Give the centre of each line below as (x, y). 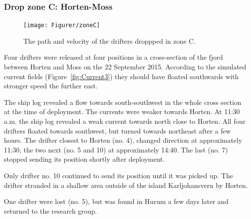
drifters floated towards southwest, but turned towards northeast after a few (117, 130)
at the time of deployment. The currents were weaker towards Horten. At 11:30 (122, 111)
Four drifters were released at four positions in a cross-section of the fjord (114, 57)
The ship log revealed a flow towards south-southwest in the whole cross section (123, 102)
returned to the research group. (51, 211)
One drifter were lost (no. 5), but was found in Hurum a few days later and (116, 201)
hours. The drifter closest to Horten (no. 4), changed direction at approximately (123, 140)
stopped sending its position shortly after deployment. (84, 159)
